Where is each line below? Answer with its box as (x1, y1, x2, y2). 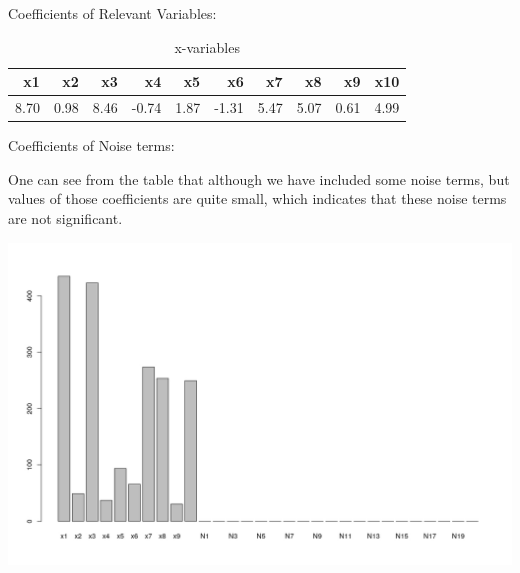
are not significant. (8, 207, 123, 228)
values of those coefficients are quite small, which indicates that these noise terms (8, 188, 507, 209)
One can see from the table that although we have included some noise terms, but (8, 168, 510, 189)
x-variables (174, 36, 240, 57)
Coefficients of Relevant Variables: (8, 3, 217, 23)
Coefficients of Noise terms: (8, 135, 175, 156)
